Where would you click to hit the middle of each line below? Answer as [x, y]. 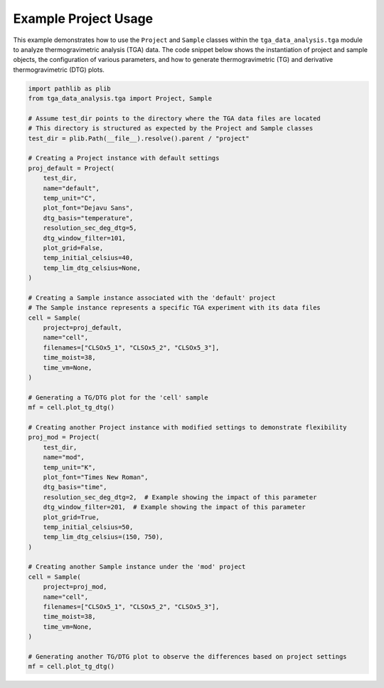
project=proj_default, [82, 328]
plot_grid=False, [73, 248]
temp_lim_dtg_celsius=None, [92, 268]
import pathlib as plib [70, 88]
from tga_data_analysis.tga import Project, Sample [120, 99]
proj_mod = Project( [64, 437]
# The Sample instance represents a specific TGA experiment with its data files [175, 308]
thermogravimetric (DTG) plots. [59, 69]
